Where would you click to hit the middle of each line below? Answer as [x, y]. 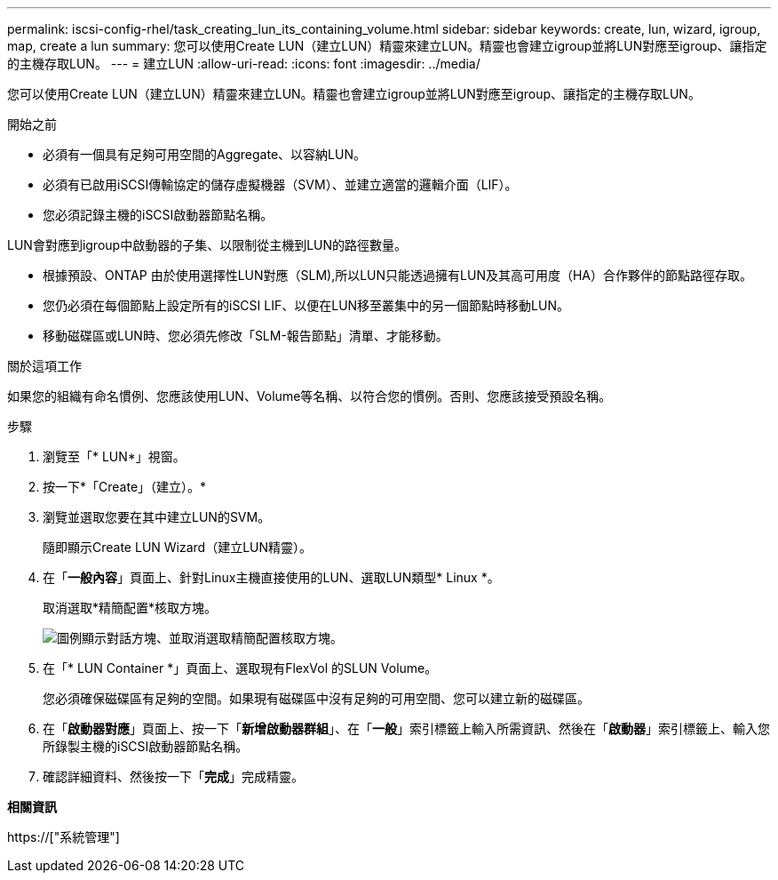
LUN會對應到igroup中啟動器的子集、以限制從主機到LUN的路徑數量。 [207, 245]
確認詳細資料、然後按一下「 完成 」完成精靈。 [173, 776]
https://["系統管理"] [64, 837]
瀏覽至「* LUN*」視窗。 [114, 456]
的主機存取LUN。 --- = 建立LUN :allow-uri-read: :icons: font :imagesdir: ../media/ [244, 64]
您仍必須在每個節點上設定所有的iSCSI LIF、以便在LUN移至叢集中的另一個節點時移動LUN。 [306, 305]
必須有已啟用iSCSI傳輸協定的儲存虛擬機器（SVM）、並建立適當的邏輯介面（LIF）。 [280, 184]
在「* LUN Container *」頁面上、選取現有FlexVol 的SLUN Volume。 [240, 668]
